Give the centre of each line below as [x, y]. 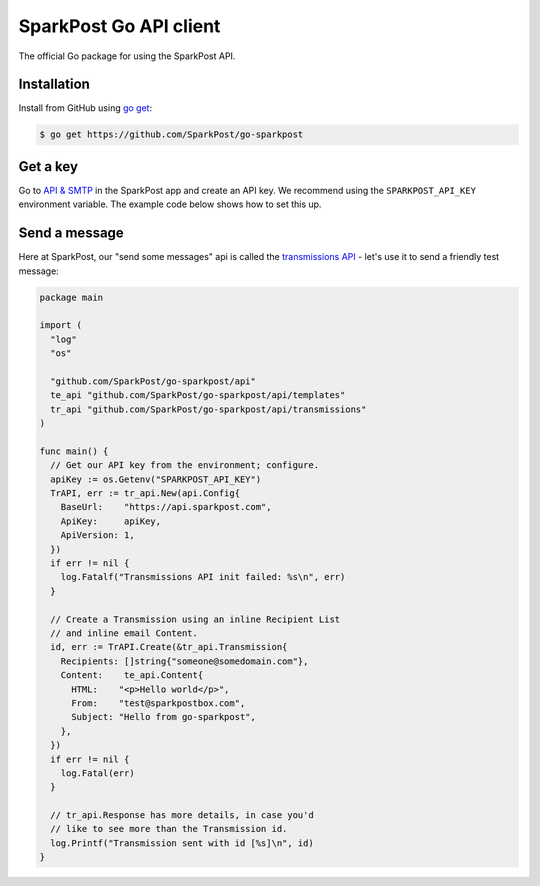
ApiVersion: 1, [97, 535]
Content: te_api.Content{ [132, 675]
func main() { [74, 451]
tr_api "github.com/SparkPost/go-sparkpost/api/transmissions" [208, 409]
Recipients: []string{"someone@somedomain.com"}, [184, 661]
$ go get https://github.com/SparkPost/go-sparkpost [171, 134]
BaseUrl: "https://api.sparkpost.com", [166, 507]
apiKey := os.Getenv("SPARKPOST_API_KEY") [156, 479]
